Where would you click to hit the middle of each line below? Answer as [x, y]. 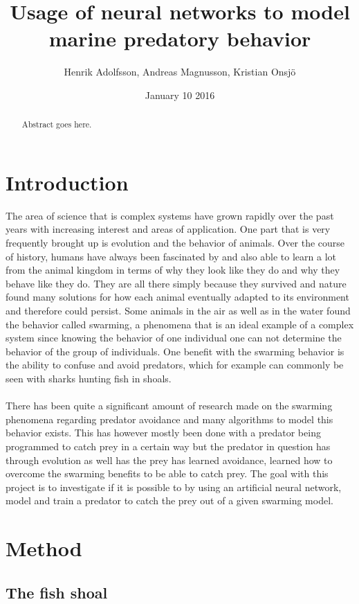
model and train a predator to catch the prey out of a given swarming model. [169, 500]
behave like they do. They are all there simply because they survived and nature [176, 283]
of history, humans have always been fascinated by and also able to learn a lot [171, 256]
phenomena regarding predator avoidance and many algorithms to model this [169, 419]
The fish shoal [57, 592]
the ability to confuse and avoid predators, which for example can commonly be [175, 365]
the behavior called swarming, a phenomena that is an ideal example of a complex [180, 324]
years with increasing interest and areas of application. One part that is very [168, 229]
